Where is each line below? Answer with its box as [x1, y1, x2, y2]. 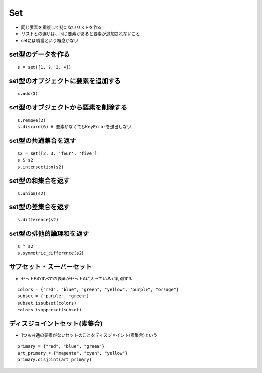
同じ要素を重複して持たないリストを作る [21, 24, 102, 30]
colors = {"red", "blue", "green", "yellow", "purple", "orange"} [17, 287, 179, 293]
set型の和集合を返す [9, 176, 70, 185]
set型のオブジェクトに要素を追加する [9, 77, 121, 85]
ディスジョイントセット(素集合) [9, 320, 103, 328]
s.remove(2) [17, 117, 46, 123]
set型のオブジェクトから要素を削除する [9, 103, 127, 111]
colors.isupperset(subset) [17, 307, 82, 312]
